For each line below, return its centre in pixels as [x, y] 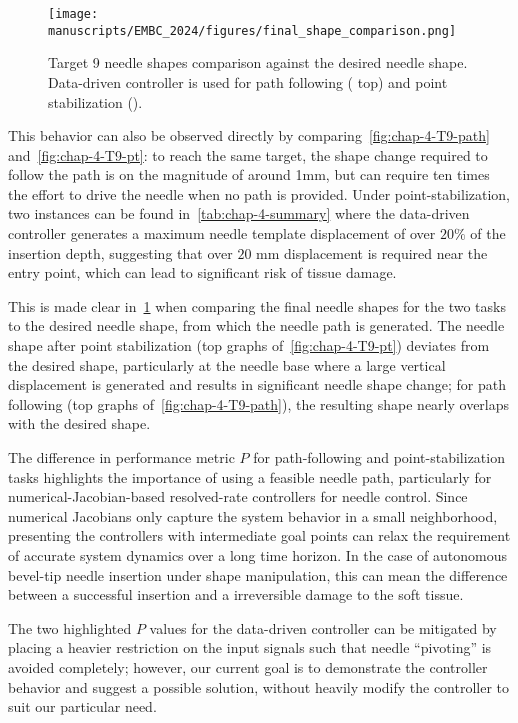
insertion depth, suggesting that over [120, 252]
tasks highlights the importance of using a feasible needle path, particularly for [250, 476]
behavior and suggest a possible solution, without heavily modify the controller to [259, 686]
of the [488, 233]
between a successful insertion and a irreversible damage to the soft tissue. [236, 594]
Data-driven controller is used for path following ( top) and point [248, 81]
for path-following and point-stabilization [379, 457]
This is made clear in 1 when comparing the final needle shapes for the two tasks [257, 305]
